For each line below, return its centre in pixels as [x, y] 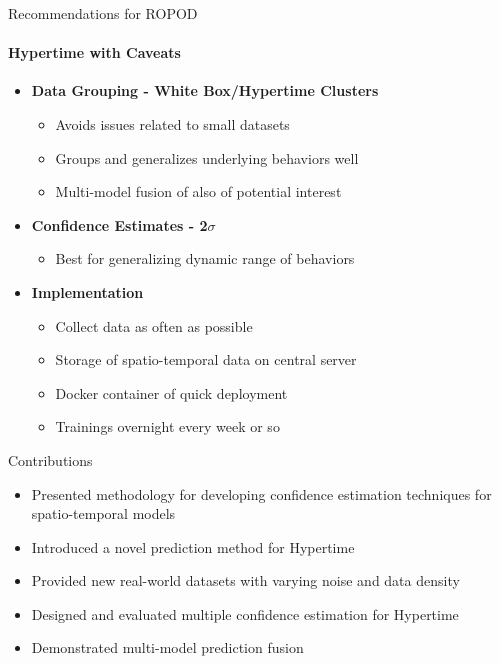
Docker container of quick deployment [171, 392]
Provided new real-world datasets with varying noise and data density [245, 580]
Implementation [87, 291]
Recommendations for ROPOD [103, 13]
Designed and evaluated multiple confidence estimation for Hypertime [245, 613]
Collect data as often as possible [154, 325]
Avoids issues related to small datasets [172, 123]
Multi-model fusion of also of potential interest [198, 191]
